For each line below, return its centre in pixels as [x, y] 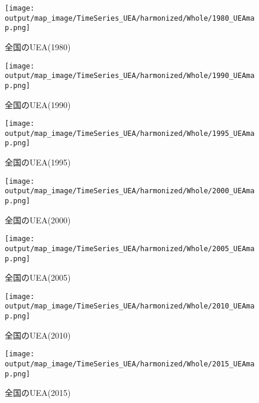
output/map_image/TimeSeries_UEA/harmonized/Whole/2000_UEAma [130, 191]
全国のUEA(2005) [38, 277]
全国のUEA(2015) [38, 393]
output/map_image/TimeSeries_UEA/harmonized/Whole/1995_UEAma [130, 133]
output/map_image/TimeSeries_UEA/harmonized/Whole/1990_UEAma [130, 76]
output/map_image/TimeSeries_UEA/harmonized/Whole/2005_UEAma [130, 248]
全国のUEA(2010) [38, 335]
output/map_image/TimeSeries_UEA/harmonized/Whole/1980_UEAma [130, 18]
